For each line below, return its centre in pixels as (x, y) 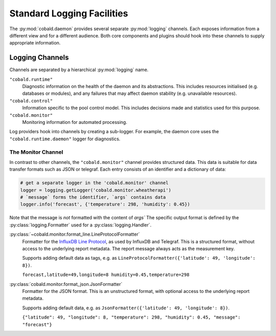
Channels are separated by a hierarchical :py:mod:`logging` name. (79, 70)
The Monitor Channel (36, 152)
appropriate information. (35, 43)
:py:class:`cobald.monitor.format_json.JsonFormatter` (66, 284)
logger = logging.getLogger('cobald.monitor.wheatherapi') (96, 190)
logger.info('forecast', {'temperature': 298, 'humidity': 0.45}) (105, 204)
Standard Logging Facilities (69, 13)
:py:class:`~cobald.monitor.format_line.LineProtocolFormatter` (75, 234)
